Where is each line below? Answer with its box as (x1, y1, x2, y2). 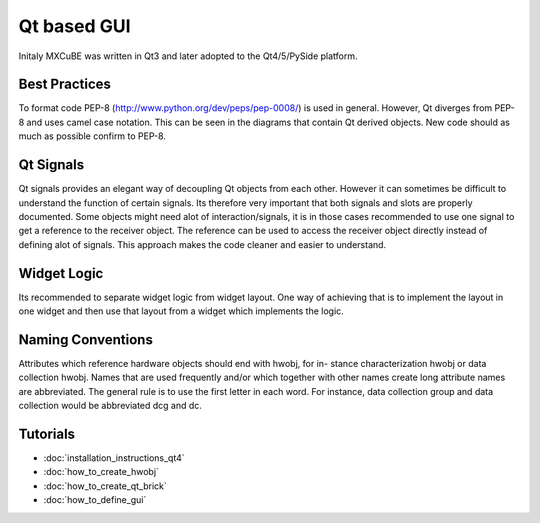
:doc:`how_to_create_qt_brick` (43, 480, 167, 492)
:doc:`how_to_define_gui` (43, 494, 147, 506)
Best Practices (18, 76, 112, 93)
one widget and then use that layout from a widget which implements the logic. (18, 305, 344, 317)
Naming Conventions (18, 331, 154, 348)
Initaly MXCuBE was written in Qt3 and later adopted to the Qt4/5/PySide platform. (18, 50, 359, 62)
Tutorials (18, 425, 75, 442)
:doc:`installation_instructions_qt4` (43, 451, 185, 464)
